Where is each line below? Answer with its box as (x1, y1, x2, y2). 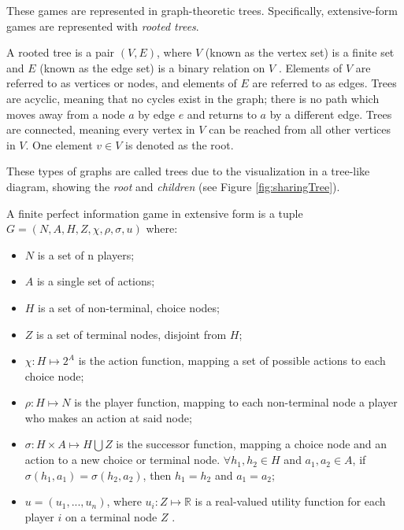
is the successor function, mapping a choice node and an (116, 436, 387, 452)
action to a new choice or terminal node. (24, 451, 221, 468)
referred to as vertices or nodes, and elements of (6, 75, 237, 91)
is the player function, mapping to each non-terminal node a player (74, 394, 398, 410)
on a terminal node (65, 508, 158, 524)
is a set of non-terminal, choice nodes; (38, 299, 220, 315)
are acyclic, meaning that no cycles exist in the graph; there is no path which (6, 90, 380, 106)
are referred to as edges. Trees (252, 75, 397, 91)
